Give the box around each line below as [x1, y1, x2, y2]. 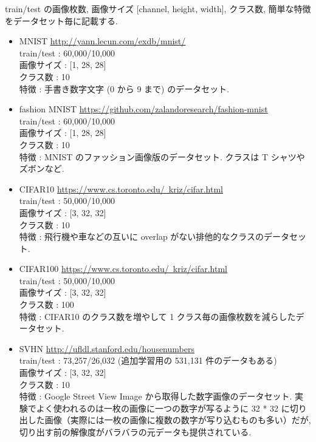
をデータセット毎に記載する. [5, 14, 118, 27]
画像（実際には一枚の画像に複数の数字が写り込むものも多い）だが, [44, 413, 311, 426]
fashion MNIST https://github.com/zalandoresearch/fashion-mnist [19, 103, 268, 115]
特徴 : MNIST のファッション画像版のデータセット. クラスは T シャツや [19, 150, 305, 163]
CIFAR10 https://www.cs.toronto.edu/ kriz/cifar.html [19, 182, 223, 195]
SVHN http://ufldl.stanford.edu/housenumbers [19, 342, 194, 355]
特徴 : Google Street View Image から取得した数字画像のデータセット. [19, 390, 292, 403]
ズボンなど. [19, 162, 64, 175]
